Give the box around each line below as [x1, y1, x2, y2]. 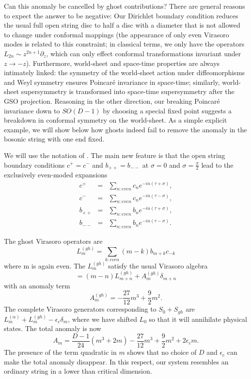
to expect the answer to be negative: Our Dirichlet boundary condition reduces [4, 10, 238, 20]
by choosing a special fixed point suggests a [103, 105, 232, 115]
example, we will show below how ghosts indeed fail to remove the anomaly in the [4, 124, 247, 134]
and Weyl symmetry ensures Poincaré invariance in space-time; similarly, [4, 77, 220, 87]
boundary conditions [4, 159, 65, 170]
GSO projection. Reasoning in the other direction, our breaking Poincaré [4, 95, 220, 106]
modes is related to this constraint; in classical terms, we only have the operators [4, 39, 245, 49]
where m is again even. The [4, 260, 86, 270]
